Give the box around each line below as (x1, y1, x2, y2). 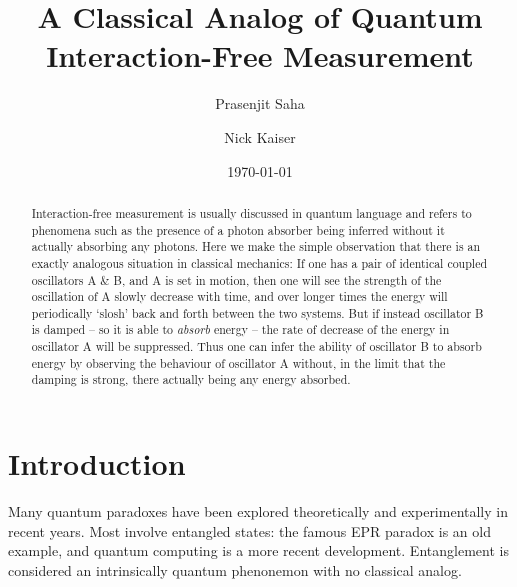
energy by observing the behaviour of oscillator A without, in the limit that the (31, 354, 446, 371)
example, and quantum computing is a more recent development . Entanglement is (8, 540, 509, 561)
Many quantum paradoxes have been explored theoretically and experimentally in (8, 501, 508, 522)
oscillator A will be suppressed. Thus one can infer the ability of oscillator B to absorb (31, 338, 482, 355)
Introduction (8, 443, 186, 484)
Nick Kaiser (224, 126, 296, 147)
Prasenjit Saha (215, 93, 305, 114)
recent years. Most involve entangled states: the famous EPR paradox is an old (8, 520, 491, 541)
